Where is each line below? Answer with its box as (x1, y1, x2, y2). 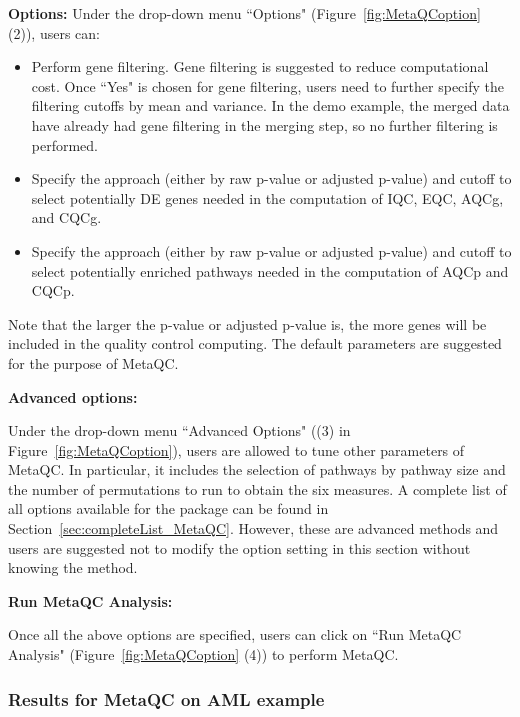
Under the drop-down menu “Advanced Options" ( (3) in (8, 420, 351, 441)
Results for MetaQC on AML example (8, 686, 325, 711)
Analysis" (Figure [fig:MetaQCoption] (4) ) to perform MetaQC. (8, 644, 399, 665)
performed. (31, 134, 99, 155)
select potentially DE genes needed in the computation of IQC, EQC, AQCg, (31, 187, 504, 208)
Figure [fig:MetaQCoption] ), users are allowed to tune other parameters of (8, 439, 465, 460)
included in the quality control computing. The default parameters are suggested (8, 333, 502, 354)
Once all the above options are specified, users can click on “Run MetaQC (8, 624, 462, 645)
